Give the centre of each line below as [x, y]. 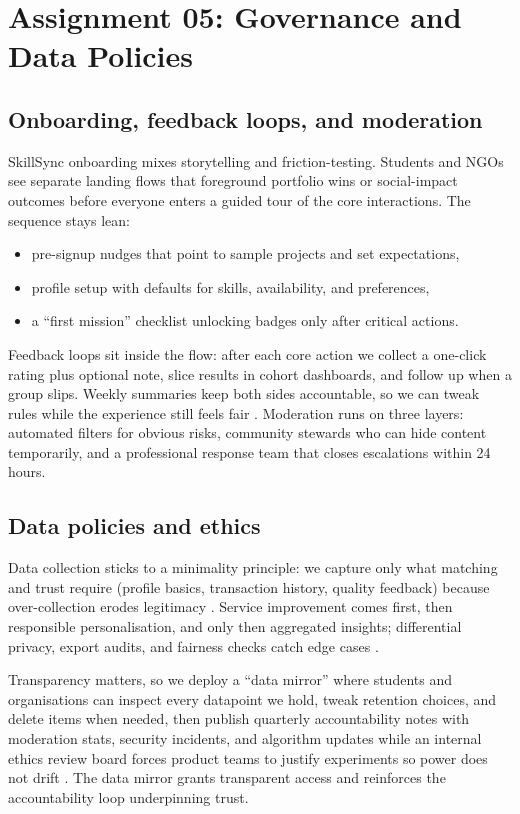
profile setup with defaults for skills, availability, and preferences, [230, 286]
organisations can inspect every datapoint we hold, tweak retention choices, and [252, 698]
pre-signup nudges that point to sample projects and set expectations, [245, 253]
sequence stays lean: [69, 219]
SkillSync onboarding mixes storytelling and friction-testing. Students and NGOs [256, 160]
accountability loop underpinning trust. [128, 796]
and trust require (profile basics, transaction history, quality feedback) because [249, 586]
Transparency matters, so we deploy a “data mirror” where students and [230, 679]
